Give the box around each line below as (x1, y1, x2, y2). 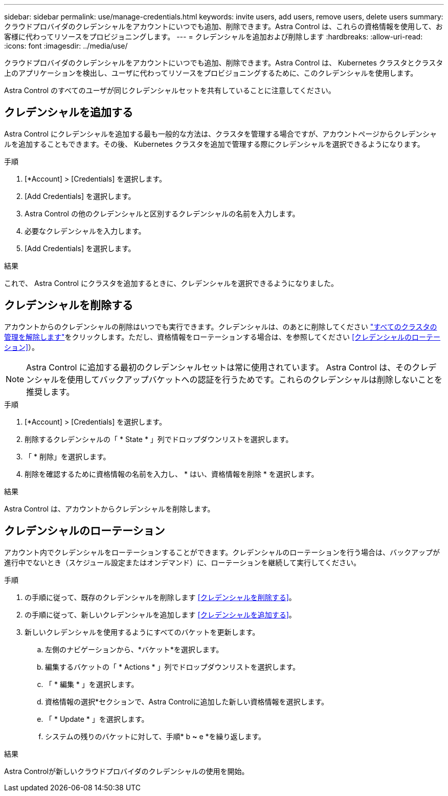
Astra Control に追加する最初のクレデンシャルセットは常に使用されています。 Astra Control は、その (26, 362, 412, 372)
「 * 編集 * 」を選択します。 (45, 679, 139, 689)
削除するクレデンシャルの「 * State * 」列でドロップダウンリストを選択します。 (25, 434, 293, 444)
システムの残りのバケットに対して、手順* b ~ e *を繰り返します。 (45, 732, 266, 741)
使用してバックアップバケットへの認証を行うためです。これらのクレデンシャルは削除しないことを (67, 374, 442, 385)
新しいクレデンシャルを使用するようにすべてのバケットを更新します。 (25, 627, 260, 636)
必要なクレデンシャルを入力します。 (25, 226, 146, 235)
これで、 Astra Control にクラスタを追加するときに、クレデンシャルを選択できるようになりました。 (4, 278, 338, 288)
